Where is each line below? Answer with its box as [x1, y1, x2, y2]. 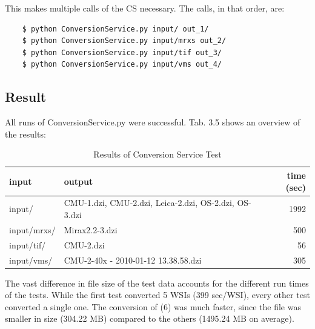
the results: [5, 127, 46, 140]
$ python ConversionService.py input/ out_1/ [22, 24, 209, 33]
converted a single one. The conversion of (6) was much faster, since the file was [5, 300, 301, 313]
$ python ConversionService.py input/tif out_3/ [22, 48, 222, 57]
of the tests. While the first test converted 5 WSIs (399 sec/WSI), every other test [5, 288, 310, 301]
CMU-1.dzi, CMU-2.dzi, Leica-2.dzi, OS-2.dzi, [64, 196, 234, 209]
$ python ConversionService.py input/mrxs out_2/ [22, 36, 227, 45]
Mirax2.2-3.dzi [64, 223, 118, 236]
